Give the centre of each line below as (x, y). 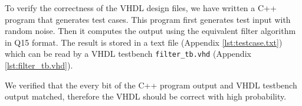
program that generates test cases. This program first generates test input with (148, 19)
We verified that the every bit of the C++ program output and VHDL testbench (151, 85)
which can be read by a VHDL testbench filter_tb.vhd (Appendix (128, 54)
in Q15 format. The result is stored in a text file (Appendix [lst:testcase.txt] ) (144, 42)
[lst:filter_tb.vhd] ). (39, 65)
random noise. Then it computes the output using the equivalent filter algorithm (150, 31)
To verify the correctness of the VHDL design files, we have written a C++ (141, 8)
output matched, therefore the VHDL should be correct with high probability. (146, 96)
